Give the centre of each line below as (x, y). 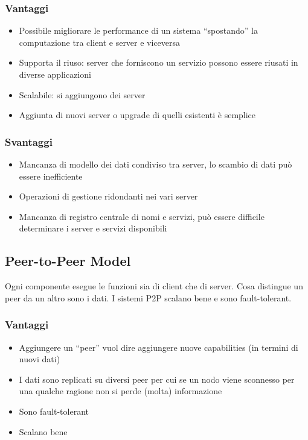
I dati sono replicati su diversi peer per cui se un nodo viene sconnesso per (157, 379)
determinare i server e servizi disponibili (93, 228)
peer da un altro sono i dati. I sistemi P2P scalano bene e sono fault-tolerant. (148, 297)
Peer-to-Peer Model (68, 261)
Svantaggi (29, 141)
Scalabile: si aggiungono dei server (82, 94)
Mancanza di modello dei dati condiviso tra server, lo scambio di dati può (156, 164)
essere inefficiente (51, 176)
